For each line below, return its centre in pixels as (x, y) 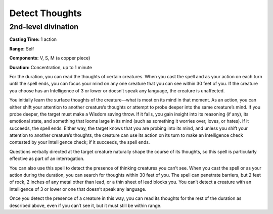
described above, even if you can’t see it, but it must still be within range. (85, 205)
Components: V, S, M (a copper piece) (50, 58)
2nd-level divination (44, 27)
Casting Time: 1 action (33, 39)
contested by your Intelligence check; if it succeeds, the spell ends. (80, 142)
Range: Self (22, 48)
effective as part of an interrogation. (47, 158)
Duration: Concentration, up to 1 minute (51, 67)
